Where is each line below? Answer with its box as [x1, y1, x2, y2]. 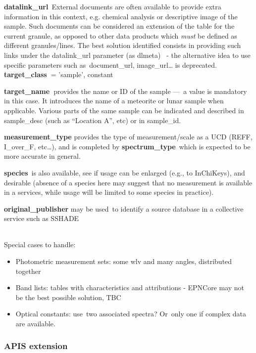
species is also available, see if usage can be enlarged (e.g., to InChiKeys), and [4, 167, 245, 177]
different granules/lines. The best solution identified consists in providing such [4, 40, 241, 50]
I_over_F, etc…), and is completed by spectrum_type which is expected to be [4, 141, 251, 151]
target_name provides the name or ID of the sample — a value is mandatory [4, 86, 247, 96]
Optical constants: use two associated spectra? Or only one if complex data [15, 309, 247, 319]
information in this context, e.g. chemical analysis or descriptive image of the [4, 11, 238, 21]
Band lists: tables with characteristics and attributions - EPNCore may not [15, 282, 245, 293]
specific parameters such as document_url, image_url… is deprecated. [4, 59, 217, 70]
